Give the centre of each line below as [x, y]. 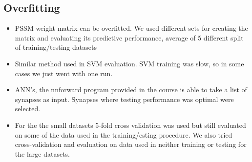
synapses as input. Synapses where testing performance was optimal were [124, 99]
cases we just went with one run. [64, 73]
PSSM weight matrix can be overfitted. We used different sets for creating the [131, 28]
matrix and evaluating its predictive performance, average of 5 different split [129, 37]
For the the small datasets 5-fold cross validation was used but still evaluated [130, 125]
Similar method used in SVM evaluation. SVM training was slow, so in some [129, 63]
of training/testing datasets [56, 47]
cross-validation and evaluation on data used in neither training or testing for [131, 144]
